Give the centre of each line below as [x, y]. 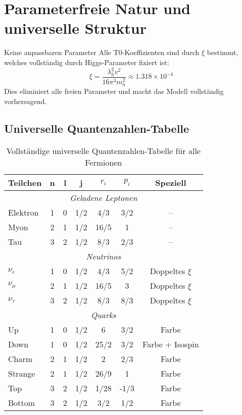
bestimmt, [223, 52]
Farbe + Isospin [171, 344]
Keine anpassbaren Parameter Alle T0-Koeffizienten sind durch [102, 52]
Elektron [23, 212]
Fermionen [104, 162]
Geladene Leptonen [104, 197]
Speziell [171, 182]
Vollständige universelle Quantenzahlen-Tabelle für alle [103, 150]
